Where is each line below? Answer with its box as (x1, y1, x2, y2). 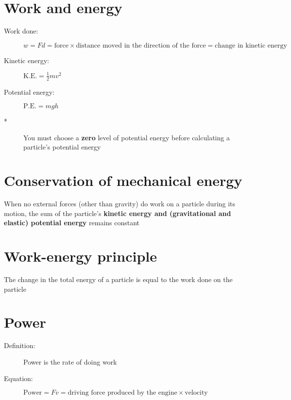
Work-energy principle (4, 246, 157, 266)
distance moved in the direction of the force (76, 42, 206, 49)
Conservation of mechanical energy (4, 170, 242, 190)
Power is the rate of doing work (23, 356, 117, 367)
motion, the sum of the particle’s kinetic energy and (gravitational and (4, 208, 231, 218)
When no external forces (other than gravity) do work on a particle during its (4, 199, 236, 209)
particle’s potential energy (23, 142, 101, 152)
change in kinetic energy (215, 42, 287, 49)
